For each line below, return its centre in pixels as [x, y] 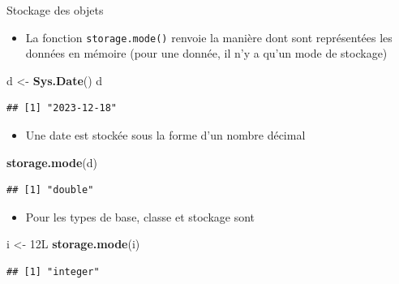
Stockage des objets [55, 10]
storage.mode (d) [52, 162]
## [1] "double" [50, 190]
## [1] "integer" [53, 272]
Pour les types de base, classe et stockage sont [140, 216]
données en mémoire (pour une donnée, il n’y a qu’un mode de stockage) [206, 53]
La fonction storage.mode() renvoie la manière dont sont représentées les [209, 37]
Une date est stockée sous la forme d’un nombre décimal [165, 135]
